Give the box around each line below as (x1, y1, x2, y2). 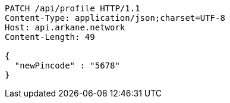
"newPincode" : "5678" (14, 61, 120, 70)
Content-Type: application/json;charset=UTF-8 (5, 13, 225, 23)
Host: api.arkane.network (5, 23, 125, 32)
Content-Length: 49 (5, 32, 95, 42)
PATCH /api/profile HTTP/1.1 (5, 4, 140, 13)
